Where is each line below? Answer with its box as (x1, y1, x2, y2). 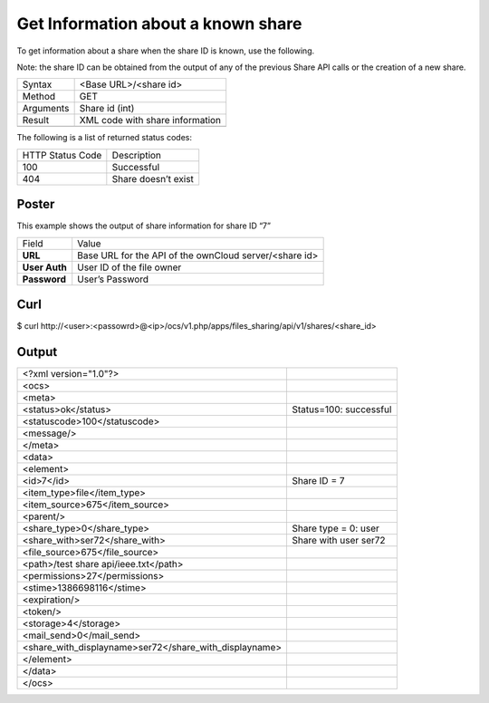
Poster (16, 197, 55, 212)
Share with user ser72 (292, 534, 386, 547)
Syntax (22, 78, 53, 91)
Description (111, 149, 162, 161)
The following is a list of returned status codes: (16, 132, 192, 143)
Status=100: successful (292, 403, 392, 416)
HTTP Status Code (22, 149, 102, 161)
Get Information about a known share (16, 14, 302, 34)
